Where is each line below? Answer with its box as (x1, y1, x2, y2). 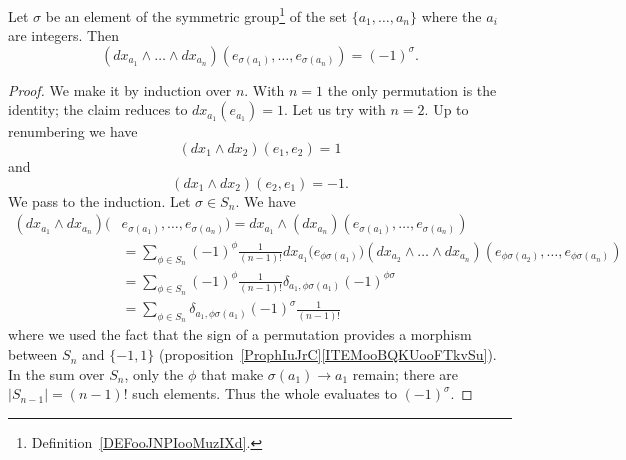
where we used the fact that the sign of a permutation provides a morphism (8, 324, 472, 345)
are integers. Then (8, 25, 119, 46)
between (8, 344, 58, 365)
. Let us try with (284, 99, 386, 120)
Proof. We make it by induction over (8, 79, 232, 100)
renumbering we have (8, 121, 138, 142)
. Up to (424, 99, 469, 120)
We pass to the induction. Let (8, 190, 191, 211)
